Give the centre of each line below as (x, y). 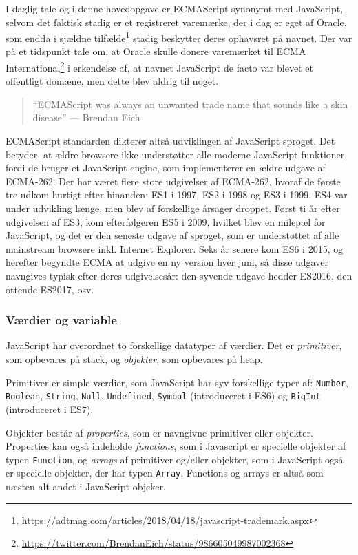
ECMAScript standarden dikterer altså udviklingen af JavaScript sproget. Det (170, 141)
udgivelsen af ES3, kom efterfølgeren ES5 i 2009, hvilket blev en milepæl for (166, 221)
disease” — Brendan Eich (86, 117)
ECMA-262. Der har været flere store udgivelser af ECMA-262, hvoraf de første (173, 181)
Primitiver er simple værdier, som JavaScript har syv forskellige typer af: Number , (177, 382)
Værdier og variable (61, 320)
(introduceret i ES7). (50, 409)
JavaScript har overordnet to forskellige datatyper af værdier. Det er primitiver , (174, 345)
